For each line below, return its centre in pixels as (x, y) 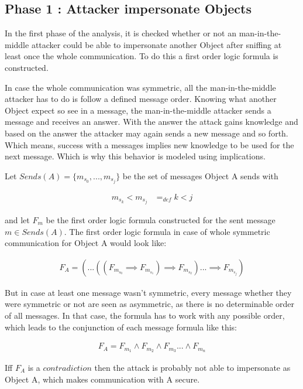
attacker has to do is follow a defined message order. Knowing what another (141, 99)
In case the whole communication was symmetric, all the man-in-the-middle (140, 87)
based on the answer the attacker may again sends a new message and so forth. (147, 133)
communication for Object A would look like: (86, 243)
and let (17, 219)
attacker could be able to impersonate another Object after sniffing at (156, 44)
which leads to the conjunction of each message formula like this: (121, 327)
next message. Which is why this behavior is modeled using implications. (135, 156)
